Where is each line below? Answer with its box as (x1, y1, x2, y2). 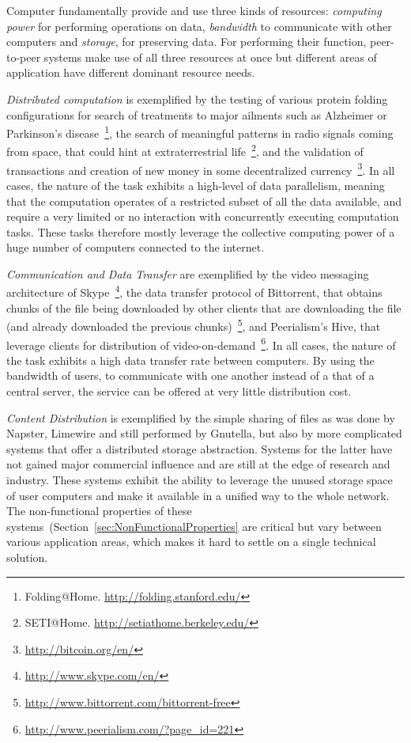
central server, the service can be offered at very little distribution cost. (6, 383, 352, 399)
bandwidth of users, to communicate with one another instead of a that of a (6, 367, 375, 384)
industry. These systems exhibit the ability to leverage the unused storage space (6, 471, 393, 487)
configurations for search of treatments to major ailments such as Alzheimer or (6, 106, 387, 123)
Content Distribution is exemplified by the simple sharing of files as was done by (6, 409, 395, 426)
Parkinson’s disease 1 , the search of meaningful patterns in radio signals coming (6, 123, 394, 141)
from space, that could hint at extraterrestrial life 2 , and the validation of (6, 141, 364, 160)
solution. (6, 548, 48, 565)
